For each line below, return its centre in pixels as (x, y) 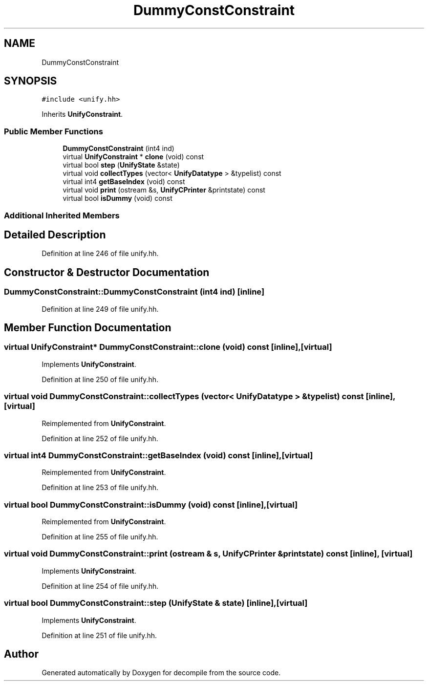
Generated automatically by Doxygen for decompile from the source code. (161, 673)
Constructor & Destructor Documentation (107, 272)
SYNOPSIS (31, 81)
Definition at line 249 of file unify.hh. (100, 309)
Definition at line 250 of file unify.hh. (100, 379)
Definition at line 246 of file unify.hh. (100, 254)
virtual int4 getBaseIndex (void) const (124, 182)
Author (21, 654)
